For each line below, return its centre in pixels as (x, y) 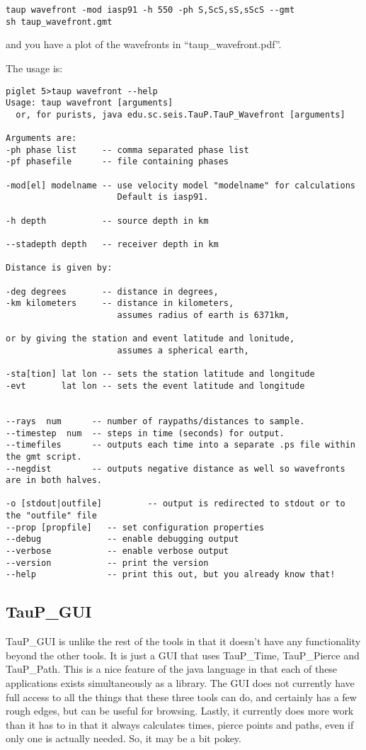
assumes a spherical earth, (183, 350)
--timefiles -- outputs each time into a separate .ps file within (181, 445)
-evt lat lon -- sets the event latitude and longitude (155, 386)
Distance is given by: (59, 268)
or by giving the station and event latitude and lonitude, (150, 339)
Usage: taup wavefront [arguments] (90, 103)
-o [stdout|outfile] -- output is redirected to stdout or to (176, 504)
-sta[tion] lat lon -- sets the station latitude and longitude (160, 374)
